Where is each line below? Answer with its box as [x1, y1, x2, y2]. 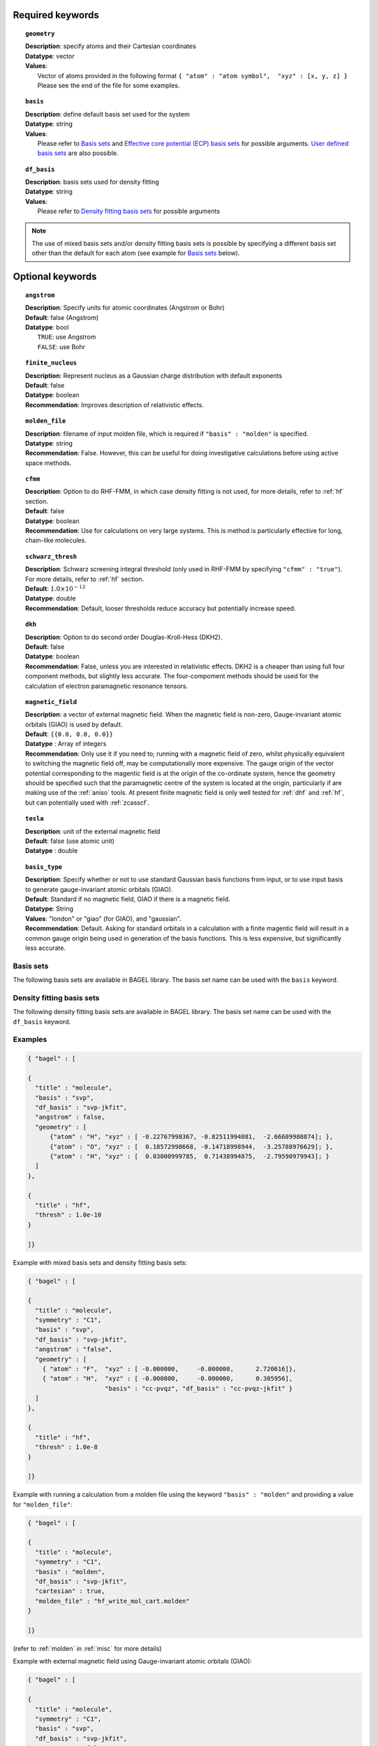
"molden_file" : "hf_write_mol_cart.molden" [35, 1597, 190, 1605]
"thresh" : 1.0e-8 [35, 1443, 98, 1451]
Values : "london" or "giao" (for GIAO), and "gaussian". [25, 914, 182, 923]
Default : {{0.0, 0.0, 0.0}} [25, 730, 113, 738]
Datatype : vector [25, 52, 75, 60]
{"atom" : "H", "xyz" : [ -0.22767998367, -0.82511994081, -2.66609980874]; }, [50, 1133, 334, 1141]
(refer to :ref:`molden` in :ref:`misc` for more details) [13, 1644, 162, 1652]
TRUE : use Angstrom [37, 332, 96, 342]
